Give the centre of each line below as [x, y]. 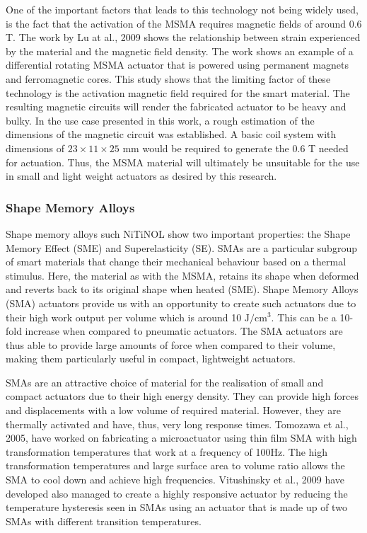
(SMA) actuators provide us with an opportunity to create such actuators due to [181, 303]
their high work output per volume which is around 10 [124, 317]
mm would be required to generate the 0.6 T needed [235, 148]
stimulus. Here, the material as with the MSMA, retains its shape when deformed [182, 275]
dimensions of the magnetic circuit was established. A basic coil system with [171, 134]
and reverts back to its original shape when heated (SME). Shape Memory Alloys [182, 289]
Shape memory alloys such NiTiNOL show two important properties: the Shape [178, 233]
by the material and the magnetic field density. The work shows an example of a [180, 51]
